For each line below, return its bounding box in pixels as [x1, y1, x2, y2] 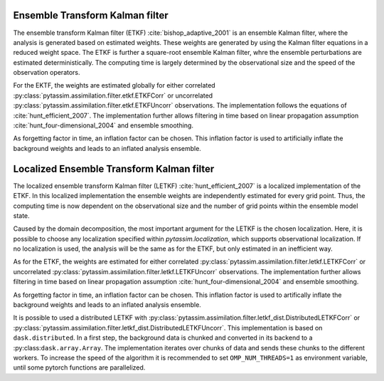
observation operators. [13, 68, 81, 77]
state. [13, 211, 30, 220]
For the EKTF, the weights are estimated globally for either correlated [13, 81, 216, 90]
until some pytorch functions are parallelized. [13, 363, 146, 372]
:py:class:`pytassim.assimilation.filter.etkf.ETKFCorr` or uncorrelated [13, 91, 213, 100]
